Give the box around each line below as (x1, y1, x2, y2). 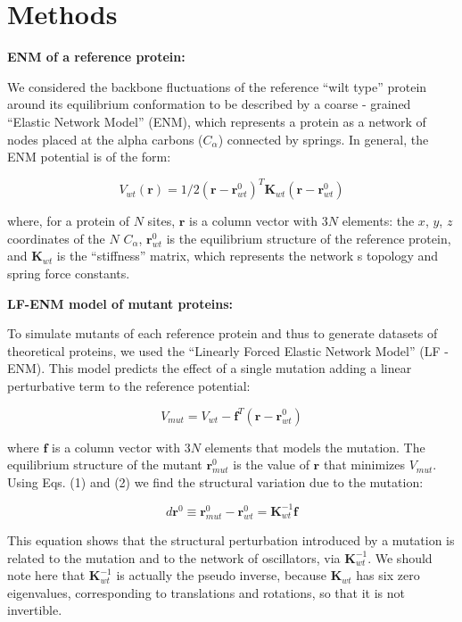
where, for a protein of (7, 211, 130, 230)
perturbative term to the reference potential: (7, 376, 251, 394)
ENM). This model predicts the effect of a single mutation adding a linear (7, 359, 412, 377)
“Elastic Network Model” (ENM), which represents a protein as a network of (7, 112, 426, 130)
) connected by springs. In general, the (218, 129, 429, 148)
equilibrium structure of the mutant (7, 455, 202, 474)
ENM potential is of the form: (7, 147, 171, 166)
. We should (367, 548, 433, 567)
